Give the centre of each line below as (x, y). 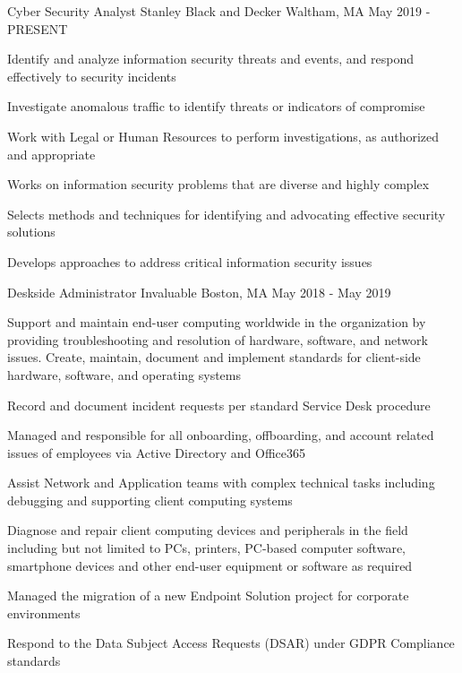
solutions (31, 232)
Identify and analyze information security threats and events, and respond (210, 59)
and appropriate (51, 154)
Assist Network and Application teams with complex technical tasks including (221, 483)
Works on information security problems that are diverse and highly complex (218, 184)
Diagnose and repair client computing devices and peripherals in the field (208, 530)
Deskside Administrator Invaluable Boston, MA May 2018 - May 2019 (199, 292)
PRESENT (38, 28)
